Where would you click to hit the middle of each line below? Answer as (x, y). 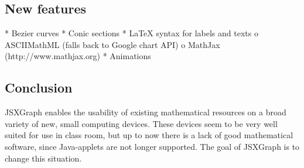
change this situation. (43, 158)
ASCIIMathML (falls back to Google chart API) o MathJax (112, 44)
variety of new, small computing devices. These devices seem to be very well (141, 123)
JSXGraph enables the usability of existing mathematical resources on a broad (146, 112)
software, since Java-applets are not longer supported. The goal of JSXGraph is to (152, 146)
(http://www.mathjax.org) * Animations (78, 56)
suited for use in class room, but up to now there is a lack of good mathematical (149, 135)
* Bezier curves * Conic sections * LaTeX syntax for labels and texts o (131, 33)
